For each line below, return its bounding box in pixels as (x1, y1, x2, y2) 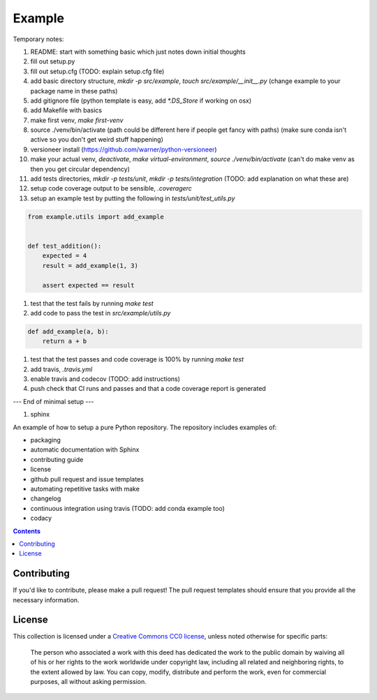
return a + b (42, 337, 87, 345)
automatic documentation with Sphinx (30, 445, 140, 454)
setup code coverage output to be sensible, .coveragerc (30, 184, 192, 193)
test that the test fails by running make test (30, 299, 154, 307)
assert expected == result (42, 281, 135, 289)
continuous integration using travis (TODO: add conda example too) (30, 504, 225, 512)
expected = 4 (42, 252, 87, 260)
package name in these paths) (30, 87, 118, 95)
